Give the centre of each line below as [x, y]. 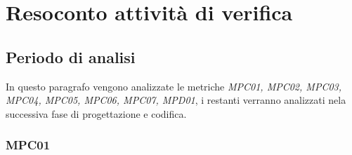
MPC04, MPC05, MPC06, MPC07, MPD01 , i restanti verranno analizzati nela [176, 100]
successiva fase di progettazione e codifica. [96, 113]
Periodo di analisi [71, 56]
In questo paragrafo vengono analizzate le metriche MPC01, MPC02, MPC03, [174, 86]
